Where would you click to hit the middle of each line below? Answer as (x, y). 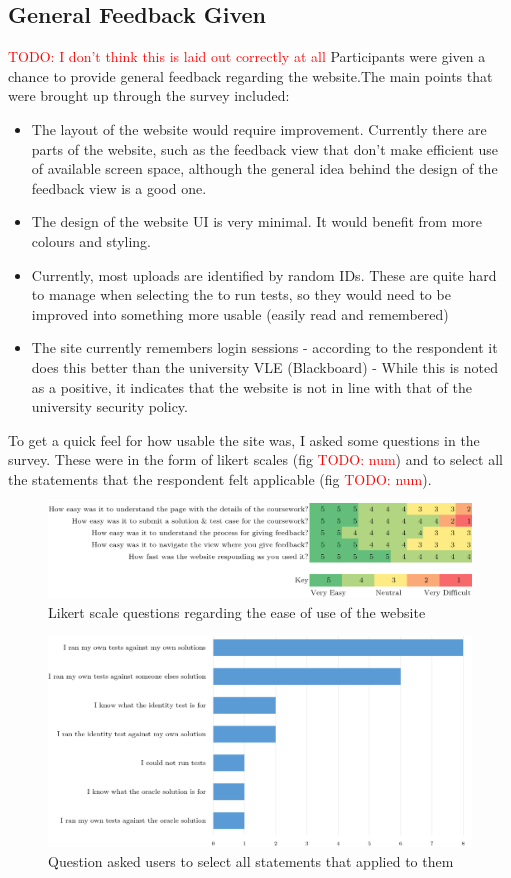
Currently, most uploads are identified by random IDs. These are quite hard (264, 274)
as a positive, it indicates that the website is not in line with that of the (251, 386)
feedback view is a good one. (119, 187)
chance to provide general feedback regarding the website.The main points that (250, 75)
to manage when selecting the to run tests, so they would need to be (241, 294)
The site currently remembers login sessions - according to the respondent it (264, 347)
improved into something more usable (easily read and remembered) (240, 313)
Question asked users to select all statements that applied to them (251, 860)
